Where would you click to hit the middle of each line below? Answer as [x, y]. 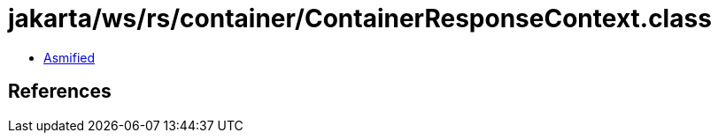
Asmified [69, 57]
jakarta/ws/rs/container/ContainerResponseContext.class [360, 18]
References [60, 92]
